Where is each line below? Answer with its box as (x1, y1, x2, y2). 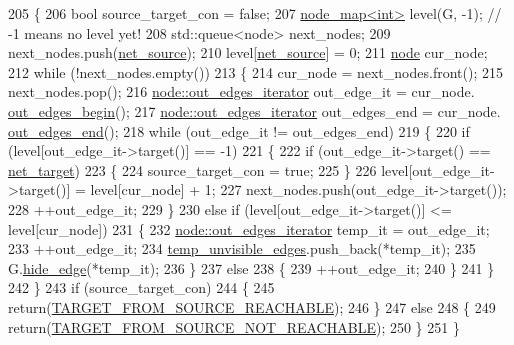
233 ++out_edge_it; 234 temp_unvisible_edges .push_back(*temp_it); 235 (8, 238, 476, 259)
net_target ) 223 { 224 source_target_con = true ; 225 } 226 (8, 159, 377, 180)
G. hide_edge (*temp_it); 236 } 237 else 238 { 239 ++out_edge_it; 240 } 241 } (8, 257, 495, 278)
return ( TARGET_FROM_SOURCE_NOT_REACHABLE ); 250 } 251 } (8, 316, 460, 337)
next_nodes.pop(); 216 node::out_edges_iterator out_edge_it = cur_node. (8, 81, 475, 102)
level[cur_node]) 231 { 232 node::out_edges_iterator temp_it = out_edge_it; (8, 218, 490, 239)
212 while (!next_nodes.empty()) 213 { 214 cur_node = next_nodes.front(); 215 (8, 61, 503, 82)
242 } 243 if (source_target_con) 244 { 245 (8, 277, 275, 298)
